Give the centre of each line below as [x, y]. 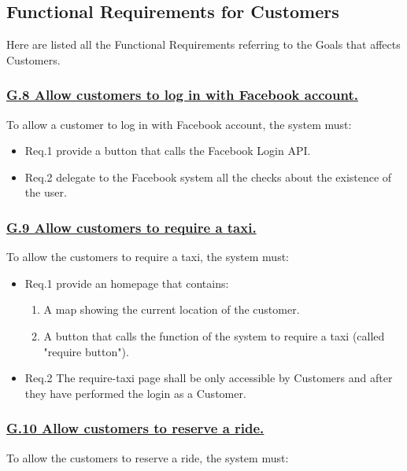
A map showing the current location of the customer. [172, 309]
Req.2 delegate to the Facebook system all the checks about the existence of [208, 177]
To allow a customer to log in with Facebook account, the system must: [179, 124]
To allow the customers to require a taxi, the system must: [148, 257]
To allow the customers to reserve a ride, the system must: [148, 457]
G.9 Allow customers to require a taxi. [131, 227]
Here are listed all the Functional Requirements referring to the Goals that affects [203, 44]
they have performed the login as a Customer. [135, 393]
